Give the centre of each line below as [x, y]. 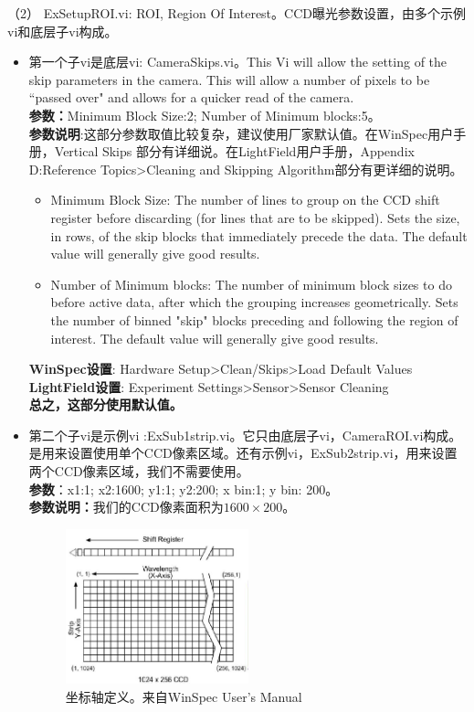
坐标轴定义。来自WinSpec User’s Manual [184, 696]
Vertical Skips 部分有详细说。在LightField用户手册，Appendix [234, 151]
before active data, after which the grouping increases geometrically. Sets [254, 302]
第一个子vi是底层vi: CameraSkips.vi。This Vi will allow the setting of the [238, 62]
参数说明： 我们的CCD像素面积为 [126, 507]
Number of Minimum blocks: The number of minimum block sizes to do [251, 284]
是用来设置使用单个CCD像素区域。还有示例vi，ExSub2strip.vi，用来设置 [243, 453]
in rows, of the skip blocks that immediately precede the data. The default [259, 235]
